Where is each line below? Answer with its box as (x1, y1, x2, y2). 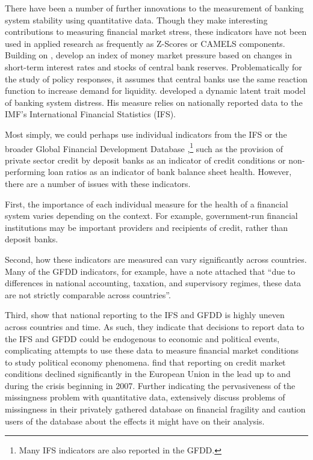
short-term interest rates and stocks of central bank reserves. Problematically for (5, 60, 302, 73)
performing (5, 165, 45, 178)
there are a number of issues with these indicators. (5, 177, 191, 189)
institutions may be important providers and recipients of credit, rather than (5, 221, 288, 233)
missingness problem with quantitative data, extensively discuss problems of (5, 391, 285, 403)
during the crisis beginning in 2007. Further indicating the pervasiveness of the (5, 379, 296, 391)
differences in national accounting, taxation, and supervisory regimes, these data (5, 277, 302, 289)
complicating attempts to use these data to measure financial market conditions (5, 344, 299, 357)
